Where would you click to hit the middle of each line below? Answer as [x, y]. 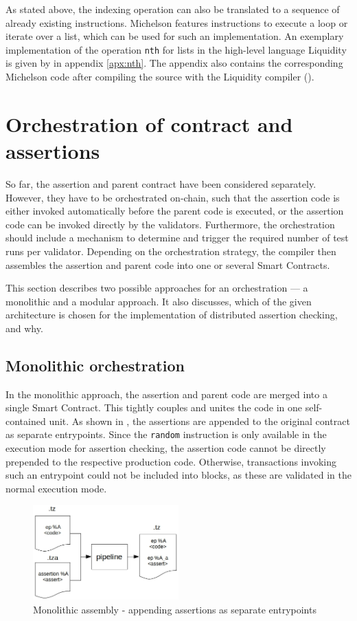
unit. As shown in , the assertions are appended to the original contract [199, 421]
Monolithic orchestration [95, 365]
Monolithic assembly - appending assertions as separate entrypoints [175, 609]
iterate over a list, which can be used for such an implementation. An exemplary [175, 36]
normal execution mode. [56, 488]
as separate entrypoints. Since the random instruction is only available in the [166, 434]
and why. [24, 328]
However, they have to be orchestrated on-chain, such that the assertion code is [173, 197]
